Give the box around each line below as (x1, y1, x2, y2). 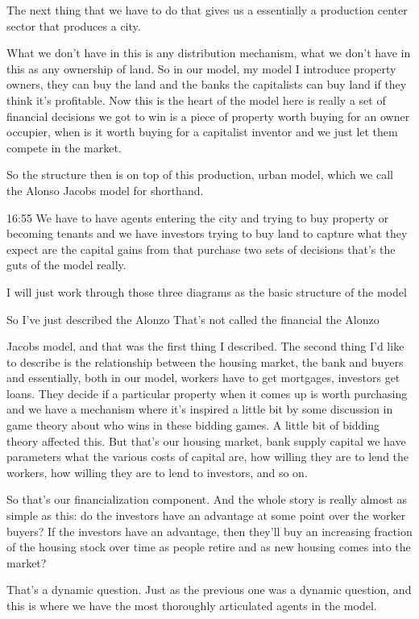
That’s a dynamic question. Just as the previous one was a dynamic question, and (6, 581, 412, 598)
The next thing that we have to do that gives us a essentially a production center (6, 2, 408, 18)
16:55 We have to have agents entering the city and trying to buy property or (6, 209, 389, 226)
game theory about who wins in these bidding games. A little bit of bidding (6, 417, 380, 434)
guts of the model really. (6, 256, 127, 273)
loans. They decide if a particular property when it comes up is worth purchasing (6, 384, 408, 401)
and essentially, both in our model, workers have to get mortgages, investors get (6, 369, 400, 386)
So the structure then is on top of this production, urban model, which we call (6, 166, 393, 183)
